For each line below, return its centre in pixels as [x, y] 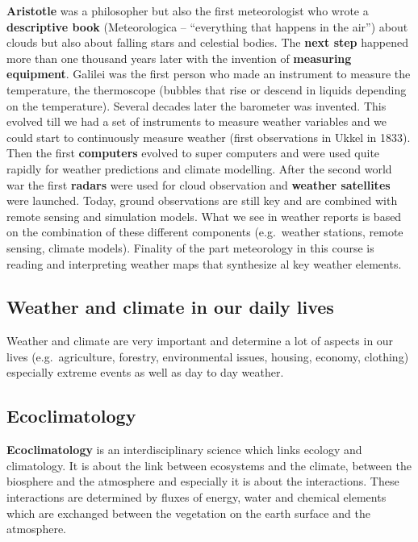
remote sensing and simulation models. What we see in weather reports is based [204, 216]
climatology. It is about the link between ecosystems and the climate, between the [209, 465]
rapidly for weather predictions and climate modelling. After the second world [199, 168]
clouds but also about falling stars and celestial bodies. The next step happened [207, 42]
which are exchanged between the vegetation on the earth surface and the [188, 513]
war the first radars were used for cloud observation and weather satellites [199, 184]
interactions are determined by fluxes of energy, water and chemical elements [196, 497]
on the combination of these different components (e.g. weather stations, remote [205, 232]
